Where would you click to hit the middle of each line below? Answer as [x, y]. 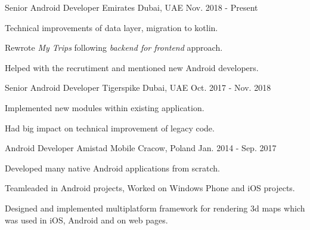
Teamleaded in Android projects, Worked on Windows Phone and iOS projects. [150, 188]
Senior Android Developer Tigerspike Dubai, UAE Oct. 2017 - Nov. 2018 [138, 88]
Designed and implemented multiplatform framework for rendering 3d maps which [155, 208]
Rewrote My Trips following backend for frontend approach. [114, 47]
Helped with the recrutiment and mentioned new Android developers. [132, 67]
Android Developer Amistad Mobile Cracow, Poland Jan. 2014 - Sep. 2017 [141, 148]
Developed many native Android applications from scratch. [112, 168]
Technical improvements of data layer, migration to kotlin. [111, 27]
